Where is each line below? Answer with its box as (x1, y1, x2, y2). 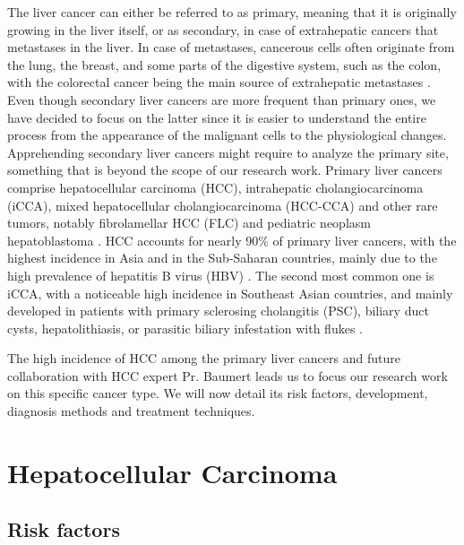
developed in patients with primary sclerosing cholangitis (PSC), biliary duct (7, 301, 429, 320)
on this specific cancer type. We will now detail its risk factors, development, (7, 384, 428, 402)
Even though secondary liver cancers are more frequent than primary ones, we (7, 90, 436, 108)
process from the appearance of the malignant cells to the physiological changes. (7, 125, 447, 144)
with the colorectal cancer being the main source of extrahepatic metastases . (7, 73, 431, 91)
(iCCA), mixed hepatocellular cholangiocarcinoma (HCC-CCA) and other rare (7, 195, 438, 214)
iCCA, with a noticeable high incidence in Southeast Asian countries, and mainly (7, 283, 453, 302)
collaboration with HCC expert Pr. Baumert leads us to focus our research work (7, 366, 448, 385)
